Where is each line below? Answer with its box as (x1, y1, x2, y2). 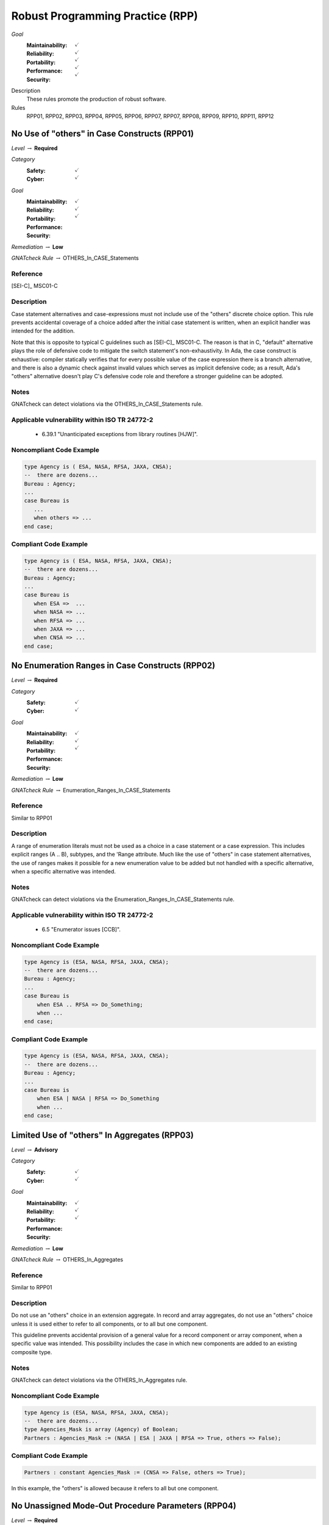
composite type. (11, 1348, 52, 1355)
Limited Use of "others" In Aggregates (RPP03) (11, 1130, 194, 1140)
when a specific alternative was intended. (11, 867, 116, 875)
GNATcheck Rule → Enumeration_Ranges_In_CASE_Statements (11, 786, 171, 794)
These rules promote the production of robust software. (26, 95, 167, 103)
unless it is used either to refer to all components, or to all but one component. (11, 1320, 208, 1327)
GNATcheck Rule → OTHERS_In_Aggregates (11, 1256, 124, 1263)
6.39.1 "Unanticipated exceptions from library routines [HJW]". (41, 431, 198, 438)
